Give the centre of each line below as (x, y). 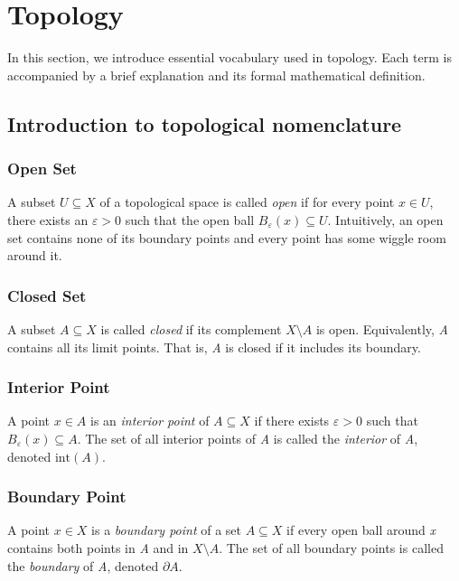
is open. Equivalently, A (382, 328)
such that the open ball (190, 219)
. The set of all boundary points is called (331, 547)
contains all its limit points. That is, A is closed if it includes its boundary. (214, 347)
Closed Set (47, 295)
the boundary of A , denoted (83, 565)
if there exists (292, 421)
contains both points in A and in (98, 547)
